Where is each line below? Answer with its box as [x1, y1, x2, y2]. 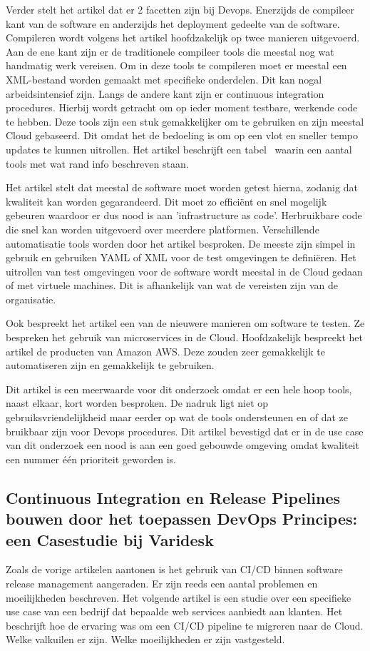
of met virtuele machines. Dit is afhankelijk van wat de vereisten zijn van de [6, 278, 338, 293]
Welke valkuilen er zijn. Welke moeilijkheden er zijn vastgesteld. [6, 632, 285, 647]
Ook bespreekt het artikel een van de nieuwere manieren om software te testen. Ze [6, 316, 365, 330]
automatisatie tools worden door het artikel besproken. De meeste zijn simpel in [6, 236, 356, 251]
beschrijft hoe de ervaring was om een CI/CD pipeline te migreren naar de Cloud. [6, 617, 364, 632]
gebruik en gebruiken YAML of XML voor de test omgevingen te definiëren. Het [6, 250, 356, 265]
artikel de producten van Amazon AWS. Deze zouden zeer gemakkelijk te [6, 343, 325, 358]
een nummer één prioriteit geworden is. [6, 451, 176, 466]
